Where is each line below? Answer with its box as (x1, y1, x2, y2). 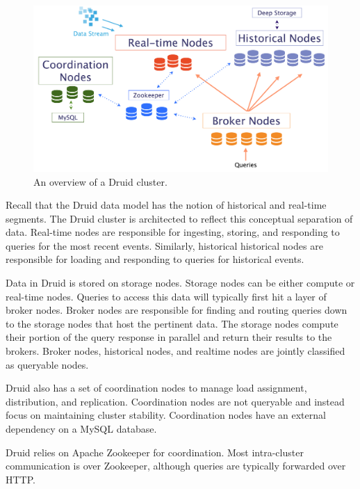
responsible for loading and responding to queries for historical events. (6, 252, 304, 266)
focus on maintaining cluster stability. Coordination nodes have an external (6, 408, 326, 422)
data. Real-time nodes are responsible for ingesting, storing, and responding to (6, 225, 340, 239)
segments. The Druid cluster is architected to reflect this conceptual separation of (6, 211, 353, 225)
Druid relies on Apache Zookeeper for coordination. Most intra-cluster (6, 444, 304, 459)
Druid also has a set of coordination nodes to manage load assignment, (6, 380, 307, 395)
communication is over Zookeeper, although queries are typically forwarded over (6, 458, 346, 473)
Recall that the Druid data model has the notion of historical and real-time (6, 198, 327, 212)
